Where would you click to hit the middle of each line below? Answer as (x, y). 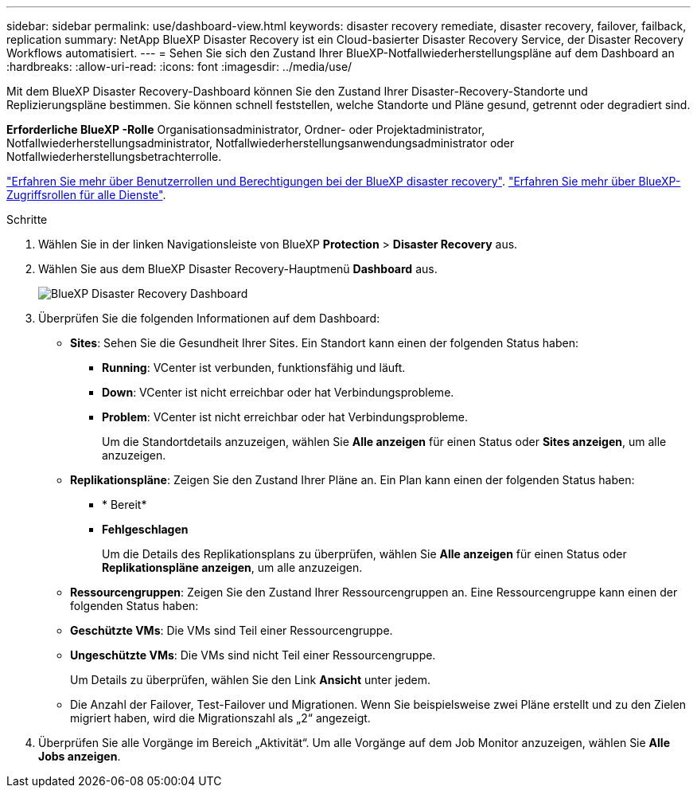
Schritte (27, 219)
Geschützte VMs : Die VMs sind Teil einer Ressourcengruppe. (232, 630)
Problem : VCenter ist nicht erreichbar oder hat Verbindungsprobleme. (285, 417)
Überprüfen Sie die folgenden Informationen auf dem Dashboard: (209, 318)
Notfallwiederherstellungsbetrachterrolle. (114, 156)
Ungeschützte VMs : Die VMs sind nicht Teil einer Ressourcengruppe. (253, 655)
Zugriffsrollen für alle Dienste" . (86, 195)
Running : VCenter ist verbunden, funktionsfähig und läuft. (254, 368)
